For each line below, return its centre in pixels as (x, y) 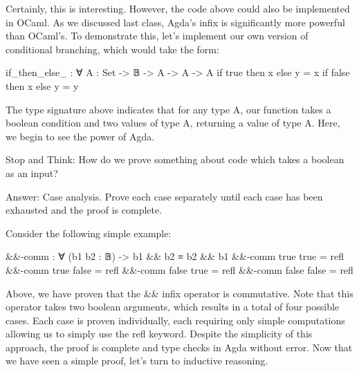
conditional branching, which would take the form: (112, 49)
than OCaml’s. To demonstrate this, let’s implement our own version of (157, 36)
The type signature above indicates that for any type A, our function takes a (168, 109)
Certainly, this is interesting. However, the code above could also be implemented (178, 8)
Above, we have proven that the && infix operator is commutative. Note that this (179, 293)
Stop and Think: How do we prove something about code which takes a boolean (175, 159)
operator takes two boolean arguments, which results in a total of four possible (173, 307)
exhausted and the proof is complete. (84, 210)
